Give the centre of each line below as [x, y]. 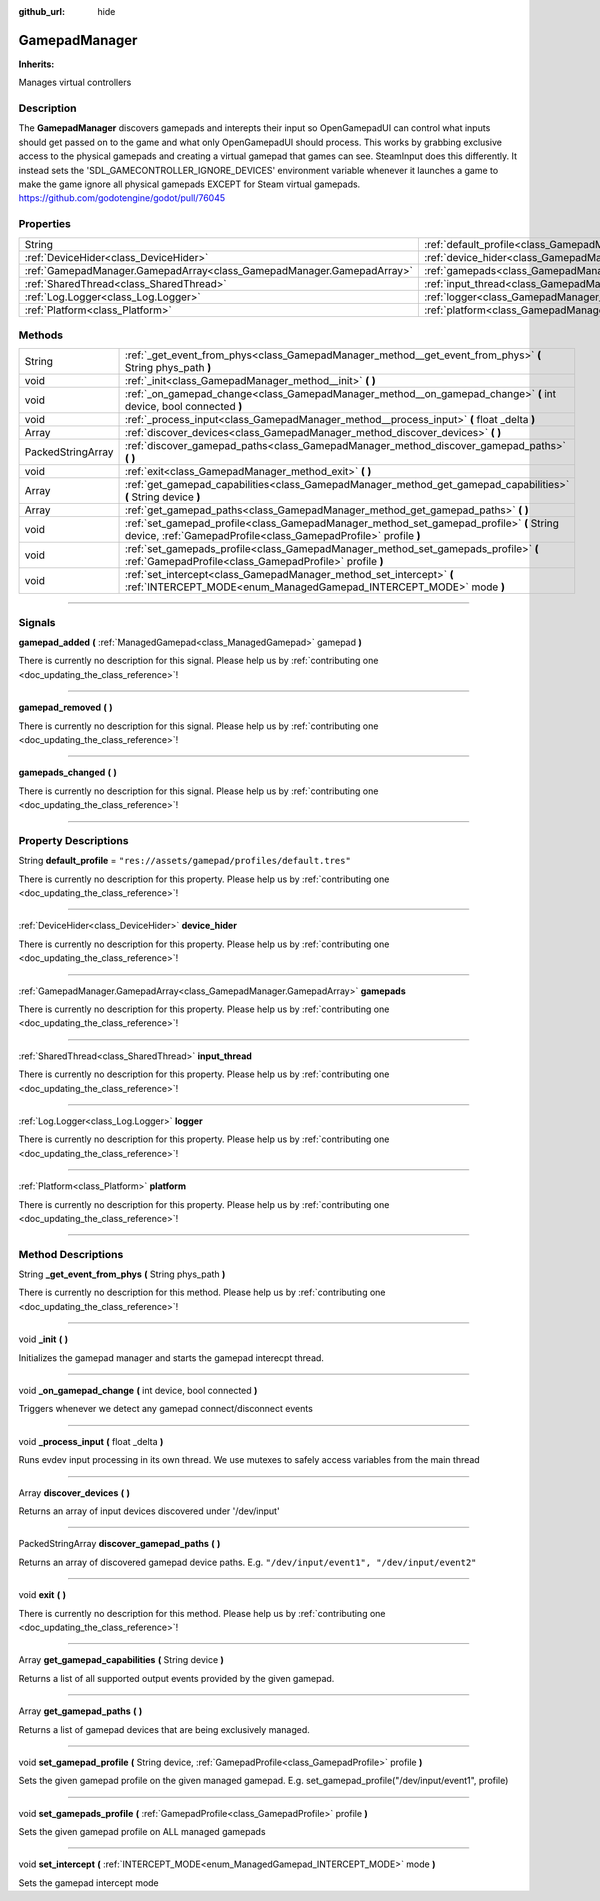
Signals [37, 622]
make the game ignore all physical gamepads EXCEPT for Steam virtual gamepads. [189, 184]
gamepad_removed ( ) [65, 707]
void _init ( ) [43, 1339]
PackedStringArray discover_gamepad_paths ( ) [119, 1544]
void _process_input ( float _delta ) [91, 1441]
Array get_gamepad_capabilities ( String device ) [121, 1660]
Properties [45, 224]
